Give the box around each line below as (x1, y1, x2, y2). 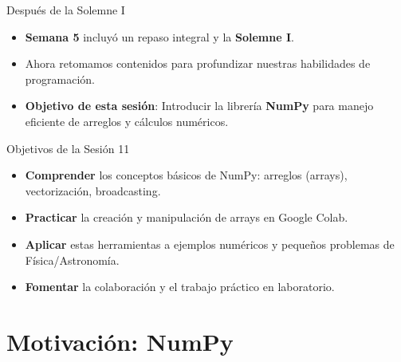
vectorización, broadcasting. (25, 182, 161, 199)
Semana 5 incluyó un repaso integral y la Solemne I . (25, 28, 294, 45)
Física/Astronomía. (25, 251, 120, 268)
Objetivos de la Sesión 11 (6, 140, 130, 156)
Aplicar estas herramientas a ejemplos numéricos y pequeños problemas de (25, 235, 395, 252)
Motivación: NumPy (6, 325, 234, 357)
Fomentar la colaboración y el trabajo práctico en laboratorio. (25, 278, 335, 295)
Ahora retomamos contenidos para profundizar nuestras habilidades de (25, 55, 371, 72)
